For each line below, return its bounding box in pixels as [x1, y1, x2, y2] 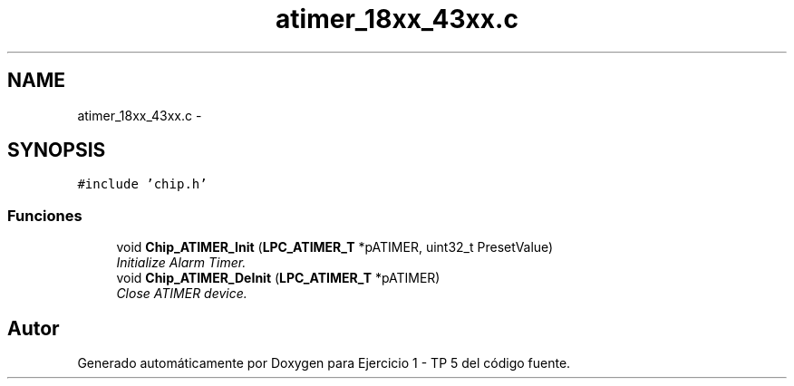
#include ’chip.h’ [77, 177, 208, 192]
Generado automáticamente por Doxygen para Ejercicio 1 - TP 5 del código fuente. [77, 355, 571, 372]
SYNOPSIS [7, 139, 106, 162]
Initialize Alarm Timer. [116, 255, 247, 271]
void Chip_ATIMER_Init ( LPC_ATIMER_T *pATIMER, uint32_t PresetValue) [116, 239, 554, 256]
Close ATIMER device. [116, 285, 247, 302]
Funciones [7, 206, 82, 225]
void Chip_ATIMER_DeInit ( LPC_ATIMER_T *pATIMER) [116, 270, 441, 286]
